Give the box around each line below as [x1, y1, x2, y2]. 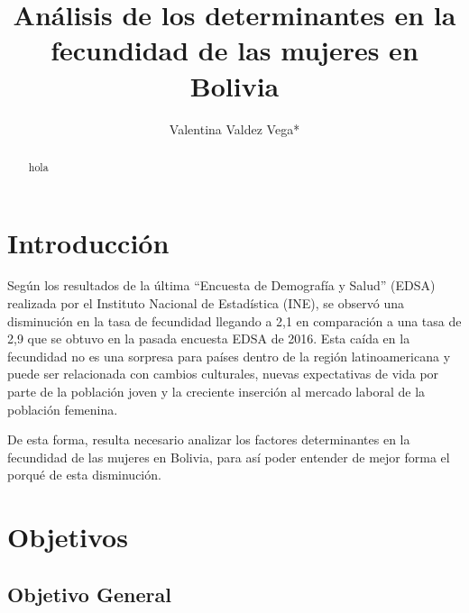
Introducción [7, 224, 170, 261]
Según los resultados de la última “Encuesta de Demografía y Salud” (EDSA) [7, 276, 436, 295]
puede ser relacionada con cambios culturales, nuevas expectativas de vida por [7, 364, 439, 383]
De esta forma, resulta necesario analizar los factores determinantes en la [7, 430, 410, 449]
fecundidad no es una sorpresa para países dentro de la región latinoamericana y [7, 346, 451, 365]
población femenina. [7, 399, 118, 418]
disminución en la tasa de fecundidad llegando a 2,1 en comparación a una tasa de [7, 311, 462, 330]
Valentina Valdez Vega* [169, 119, 300, 138]
